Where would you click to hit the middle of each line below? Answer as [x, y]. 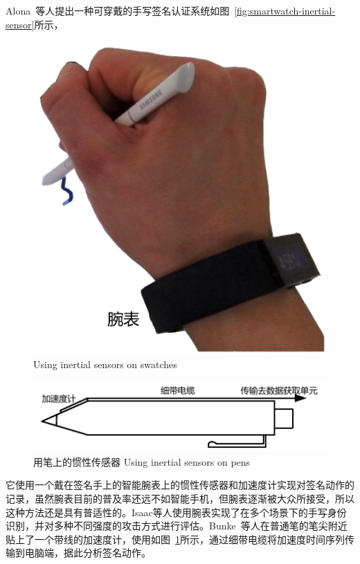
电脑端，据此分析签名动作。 [88, 553]
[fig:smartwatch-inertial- [285, 10]
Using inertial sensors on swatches [105, 364]
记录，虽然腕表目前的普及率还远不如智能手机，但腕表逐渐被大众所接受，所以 [180, 499]
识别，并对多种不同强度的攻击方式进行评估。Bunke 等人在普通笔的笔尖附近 [177, 526]
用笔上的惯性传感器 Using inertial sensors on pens [142, 461]
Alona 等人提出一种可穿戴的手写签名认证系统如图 [118, 10]
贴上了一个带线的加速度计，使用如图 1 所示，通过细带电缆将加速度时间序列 [175, 539]
